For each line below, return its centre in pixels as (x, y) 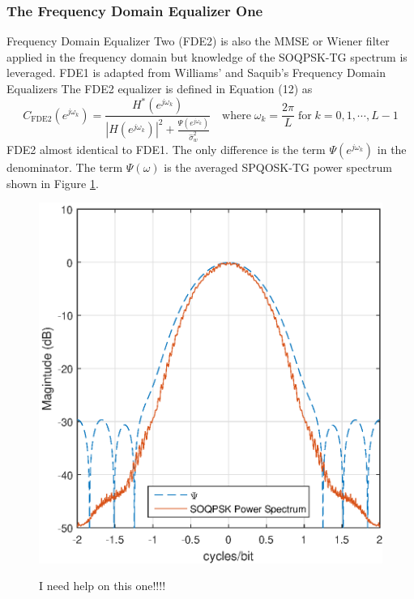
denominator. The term (65, 167)
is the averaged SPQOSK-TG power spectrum (278, 167)
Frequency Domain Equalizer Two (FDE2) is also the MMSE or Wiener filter (198, 41)
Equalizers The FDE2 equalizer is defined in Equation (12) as (160, 88)
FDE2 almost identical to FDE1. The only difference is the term (166, 150)
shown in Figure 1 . (53, 183)
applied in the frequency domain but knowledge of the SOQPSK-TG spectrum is (207, 56)
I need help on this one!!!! (102, 586)
